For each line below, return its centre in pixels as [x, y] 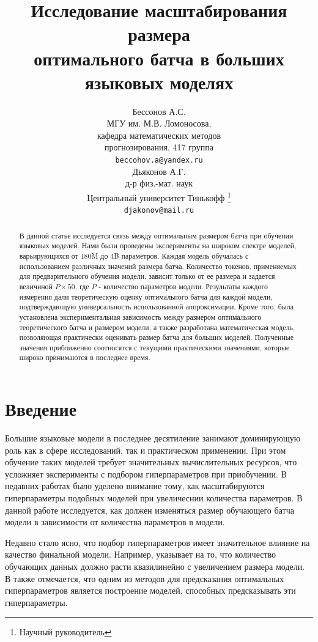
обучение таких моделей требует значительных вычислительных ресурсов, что [151, 462]
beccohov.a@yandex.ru [159, 160]
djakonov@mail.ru [159, 211]
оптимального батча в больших [159, 58]
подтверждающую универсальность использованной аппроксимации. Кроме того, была [156, 307]
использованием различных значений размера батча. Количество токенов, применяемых [158, 266]
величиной [36, 286]
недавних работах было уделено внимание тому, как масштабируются [135, 486]
